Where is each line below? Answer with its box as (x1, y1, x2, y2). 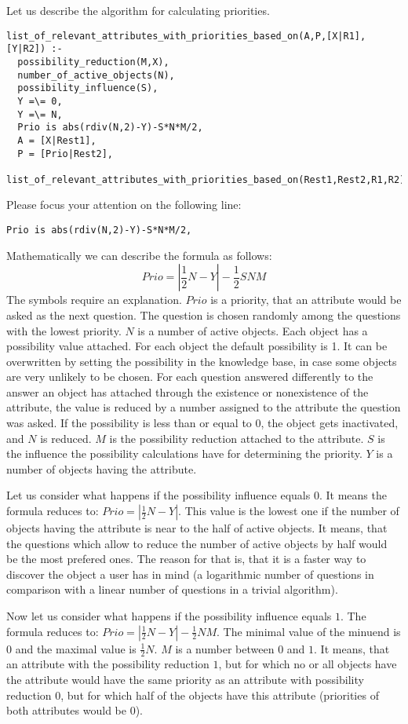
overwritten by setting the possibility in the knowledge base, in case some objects (6, 353, 397, 369)
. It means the (319, 487, 387, 503)
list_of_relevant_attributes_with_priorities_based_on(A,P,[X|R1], (6, 30, 366, 42)
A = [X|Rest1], (17, 134, 97, 146)
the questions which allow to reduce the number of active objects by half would (6, 535, 388, 551)
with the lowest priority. (6, 322, 122, 338)
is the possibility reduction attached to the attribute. (109, 430, 364, 446)
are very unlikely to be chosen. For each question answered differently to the (6, 368, 373, 385)
